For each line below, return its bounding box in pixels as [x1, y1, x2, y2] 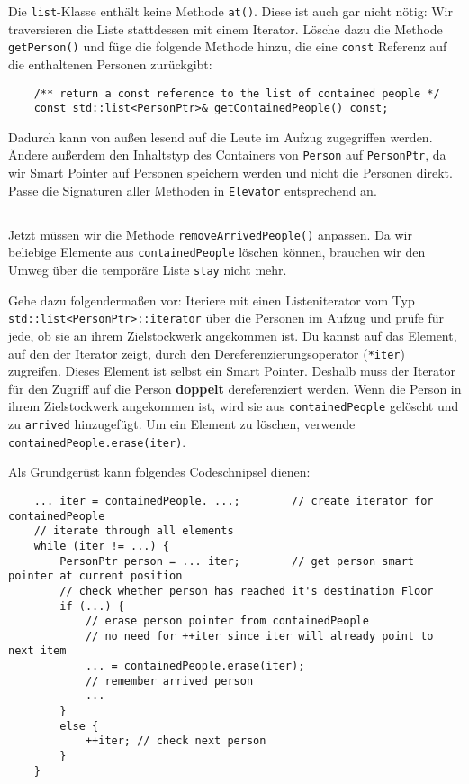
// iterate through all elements [33, 524, 234, 538]
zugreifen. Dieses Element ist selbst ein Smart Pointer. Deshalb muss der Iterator [8, 361, 456, 380]
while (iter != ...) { [33, 539, 169, 552]
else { [59, 719, 99, 733]
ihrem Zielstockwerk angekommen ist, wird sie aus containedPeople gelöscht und [8, 397, 459, 415]
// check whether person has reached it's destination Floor [59, 584, 434, 597]
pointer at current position [8, 570, 183, 583]
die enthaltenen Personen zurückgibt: [8, 54, 212, 73]
